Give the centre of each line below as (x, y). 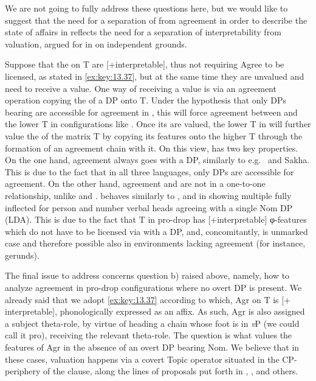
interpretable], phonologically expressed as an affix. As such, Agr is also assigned (155, 311)
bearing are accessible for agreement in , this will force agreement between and (151, 112)
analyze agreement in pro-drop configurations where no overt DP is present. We (153, 288)
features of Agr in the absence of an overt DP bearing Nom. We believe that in (152, 347)
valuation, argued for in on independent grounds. (96, 44)
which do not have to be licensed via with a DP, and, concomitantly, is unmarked (156, 231)
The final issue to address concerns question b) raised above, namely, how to (147, 275)
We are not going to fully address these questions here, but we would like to (146, 8)
